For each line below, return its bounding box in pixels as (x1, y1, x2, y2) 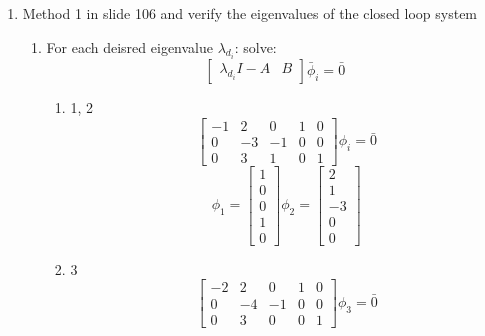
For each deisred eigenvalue (46, 36, 213, 57)
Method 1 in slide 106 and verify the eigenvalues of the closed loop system (22, 3, 478, 23)
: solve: (234, 36, 277, 57)
